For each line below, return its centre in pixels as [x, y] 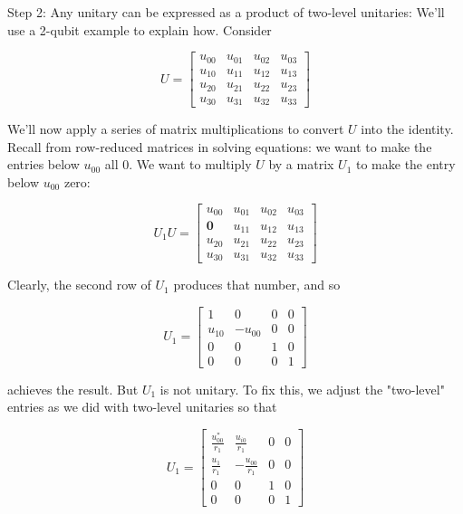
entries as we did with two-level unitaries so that [142, 407]
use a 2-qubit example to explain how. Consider [140, 29]
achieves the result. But [73, 389]
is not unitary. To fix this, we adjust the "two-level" [302, 389]
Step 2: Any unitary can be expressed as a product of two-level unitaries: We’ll [226, 12]
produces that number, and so [257, 285]
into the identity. [407, 129]
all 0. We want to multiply [178, 164]
